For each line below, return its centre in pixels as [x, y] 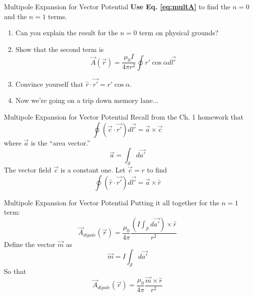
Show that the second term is [60, 49]
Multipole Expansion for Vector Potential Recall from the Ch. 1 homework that [124, 117]
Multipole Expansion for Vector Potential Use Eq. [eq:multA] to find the [117, 6]
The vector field [28, 170]
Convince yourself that [49, 84]
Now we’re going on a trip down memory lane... [87, 100]
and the [15, 16]
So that [15, 271]
